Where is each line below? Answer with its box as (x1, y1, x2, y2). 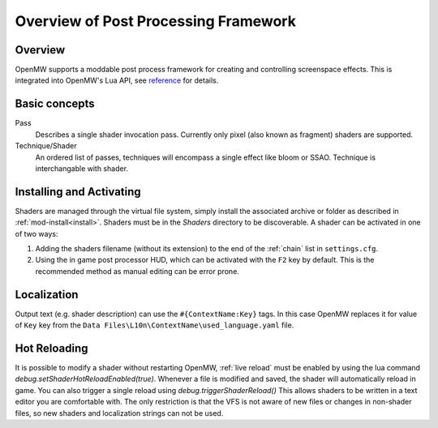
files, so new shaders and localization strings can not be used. (15, 408, 224, 417)
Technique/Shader (15, 141, 77, 151)
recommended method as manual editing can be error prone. (35, 266, 239, 276)
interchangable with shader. (35, 163, 129, 173)
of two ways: (15, 229, 58, 238)
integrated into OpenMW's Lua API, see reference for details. (15, 75, 219, 85)
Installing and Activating (15, 185, 141, 199)
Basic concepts (15, 97, 95, 111)
